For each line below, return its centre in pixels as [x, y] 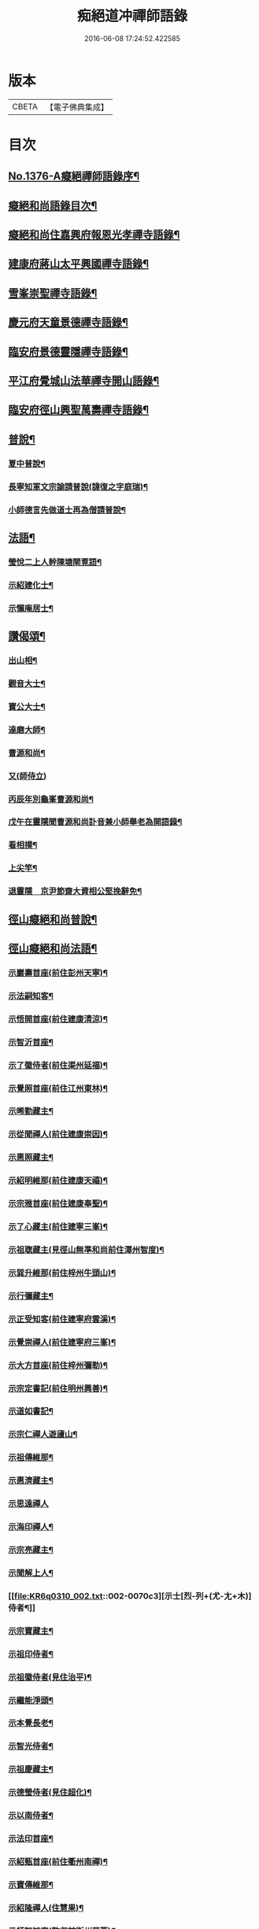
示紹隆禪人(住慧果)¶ [46, 1908]
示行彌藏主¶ [31, 1295]
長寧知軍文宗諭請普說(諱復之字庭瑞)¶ [78, 486]
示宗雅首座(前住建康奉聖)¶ [58, 1203]
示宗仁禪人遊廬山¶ [43, 1435]
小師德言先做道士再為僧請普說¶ [67, 510]
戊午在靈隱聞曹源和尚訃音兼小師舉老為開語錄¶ [95, 822]
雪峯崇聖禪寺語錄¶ [53, 293]
